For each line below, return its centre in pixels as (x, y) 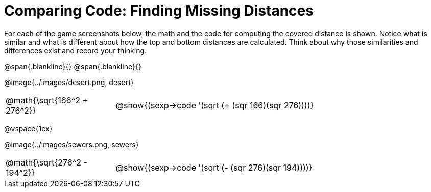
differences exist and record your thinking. (76, 50)
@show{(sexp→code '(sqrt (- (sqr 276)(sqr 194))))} (214, 167)
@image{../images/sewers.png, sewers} (71, 144)
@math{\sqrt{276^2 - (46, 162)
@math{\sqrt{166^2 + (47, 100)
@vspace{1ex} (28, 128)
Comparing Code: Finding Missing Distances (159, 11)
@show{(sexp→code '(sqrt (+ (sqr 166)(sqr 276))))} (215, 105)
